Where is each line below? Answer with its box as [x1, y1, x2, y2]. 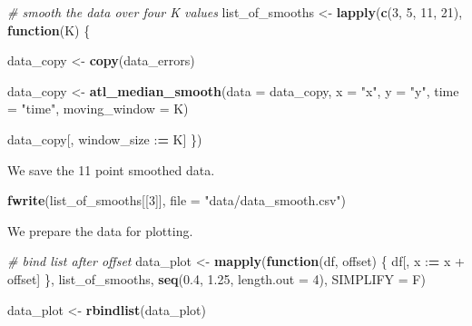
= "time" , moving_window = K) [7, 99, 189, 118]
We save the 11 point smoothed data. [7, 160, 215, 179]
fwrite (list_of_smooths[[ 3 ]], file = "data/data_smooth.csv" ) [7, 191, 347, 210]
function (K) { [7, 20, 91, 39]
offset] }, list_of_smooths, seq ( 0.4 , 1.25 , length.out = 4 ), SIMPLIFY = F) [7, 269, 426, 288]
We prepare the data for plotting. [7, 221, 193, 240]
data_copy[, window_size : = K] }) [7, 129, 202, 148]
